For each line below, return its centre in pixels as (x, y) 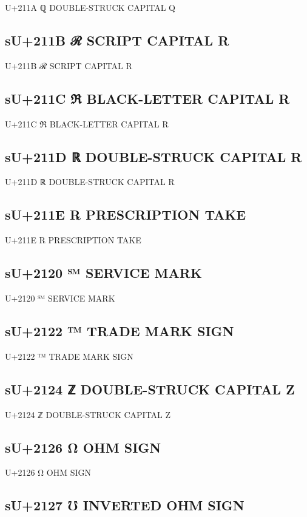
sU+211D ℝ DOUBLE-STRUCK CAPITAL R (153, 156)
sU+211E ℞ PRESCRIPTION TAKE (126, 215)
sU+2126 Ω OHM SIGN (83, 447)
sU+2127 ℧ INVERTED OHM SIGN (125, 505)
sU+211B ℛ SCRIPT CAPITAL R (117, 40)
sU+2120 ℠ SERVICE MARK (103, 273)
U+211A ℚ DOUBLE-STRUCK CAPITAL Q (90, 7)
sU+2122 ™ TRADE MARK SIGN (120, 330)
